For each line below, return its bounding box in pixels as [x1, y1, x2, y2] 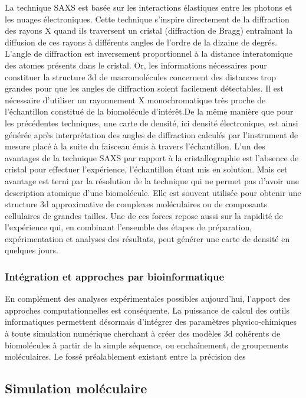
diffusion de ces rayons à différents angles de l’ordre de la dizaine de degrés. [5, 35, 277, 48]
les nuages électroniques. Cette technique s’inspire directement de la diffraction [5, 12, 289, 25]
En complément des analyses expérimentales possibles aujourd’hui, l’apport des [5, 292, 291, 305]
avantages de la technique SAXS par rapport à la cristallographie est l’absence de [5, 151, 299, 164]
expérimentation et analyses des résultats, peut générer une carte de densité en [5, 232, 290, 244]
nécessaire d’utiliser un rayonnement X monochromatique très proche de [5, 93, 266, 106]
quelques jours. [5, 244, 58, 256]
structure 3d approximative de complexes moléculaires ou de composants [5, 198, 268, 210]
